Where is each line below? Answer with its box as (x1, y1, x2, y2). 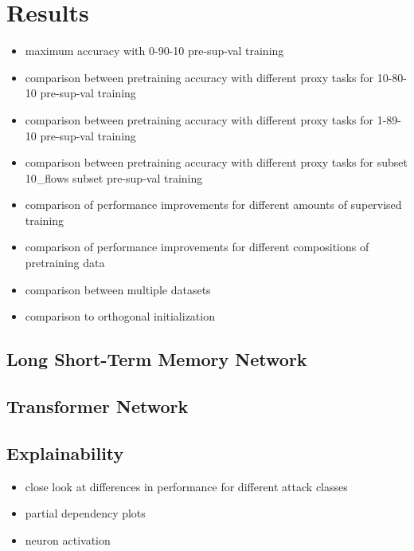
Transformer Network (6, 394, 189, 419)
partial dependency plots (25, 505, 146, 521)
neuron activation (25, 531, 111, 548)
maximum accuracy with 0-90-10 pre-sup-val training (25, 42, 284, 59)
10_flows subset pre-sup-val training (25, 169, 203, 186)
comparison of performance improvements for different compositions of (25, 238, 369, 255)
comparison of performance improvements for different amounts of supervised (25, 196, 402, 213)
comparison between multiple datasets (25, 281, 211, 297)
